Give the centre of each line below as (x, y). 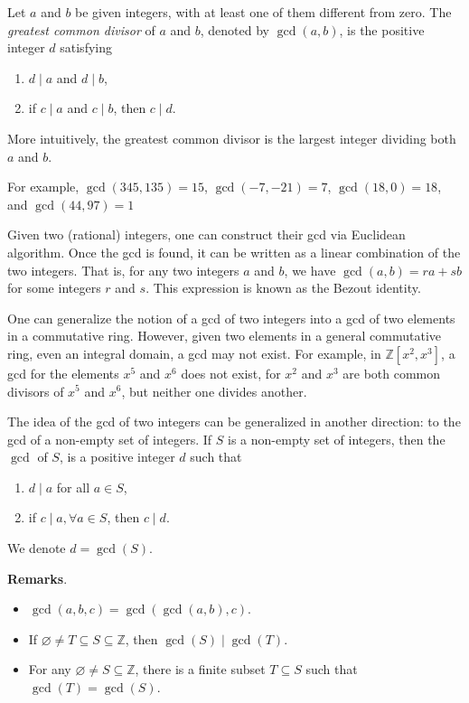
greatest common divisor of (81, 29)
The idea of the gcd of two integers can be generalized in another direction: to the (234, 422)
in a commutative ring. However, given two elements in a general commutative (225, 336)
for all (73, 487)
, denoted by (234, 29)
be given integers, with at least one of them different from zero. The (263, 12)
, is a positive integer (117, 457)
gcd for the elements (63, 373)
